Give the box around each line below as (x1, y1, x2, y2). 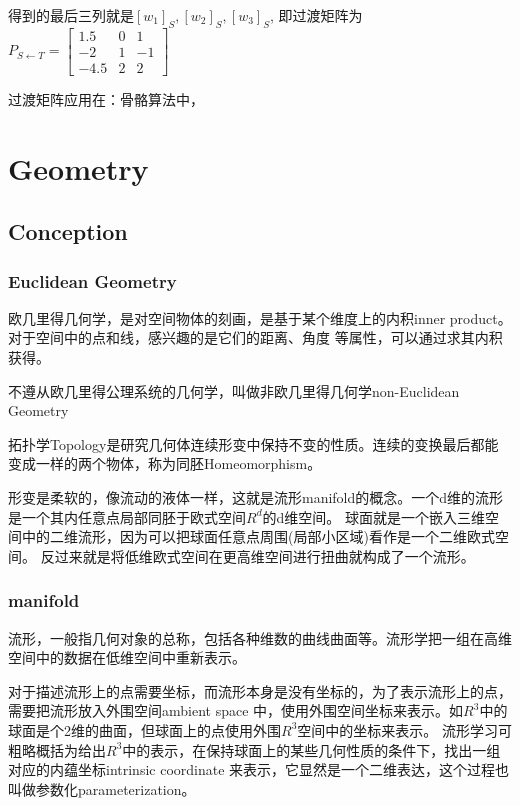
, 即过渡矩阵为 (269, 5, 363, 25)
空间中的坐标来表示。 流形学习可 (297, 719, 512, 740)
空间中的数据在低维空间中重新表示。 (8, 647, 246, 668)
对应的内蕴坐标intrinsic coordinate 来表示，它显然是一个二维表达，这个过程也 (8, 759, 510, 780)
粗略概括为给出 (8, 739, 106, 760)
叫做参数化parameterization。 (8, 778, 196, 799)
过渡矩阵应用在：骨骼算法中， (8, 88, 204, 109)
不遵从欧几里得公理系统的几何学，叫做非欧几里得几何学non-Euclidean (8, 380, 460, 401)
